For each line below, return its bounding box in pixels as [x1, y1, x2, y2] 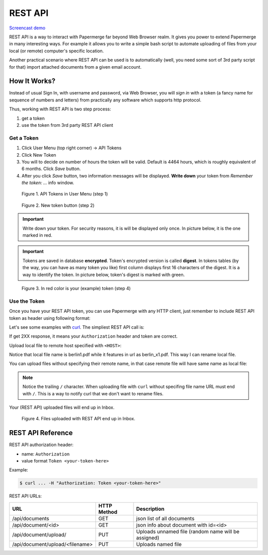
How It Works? [9, 77, 56, 86]
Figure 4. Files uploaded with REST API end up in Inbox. [21, 416, 135, 422]
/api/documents [12, 515, 50, 522]
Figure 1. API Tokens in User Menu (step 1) [21, 191, 108, 197]
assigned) [136, 534, 160, 541]
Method [98, 508, 118, 515]
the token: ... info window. [21, 180, 74, 186]
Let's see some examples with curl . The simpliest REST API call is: [9, 324, 144, 330]
